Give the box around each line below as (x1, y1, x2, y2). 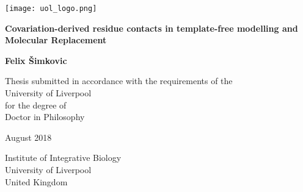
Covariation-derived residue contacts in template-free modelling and (5, 21, 298, 34)
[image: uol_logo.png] (5, 4, 97, 13)
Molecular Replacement (5, 34, 107, 46)
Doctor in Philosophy (5, 110, 85, 123)
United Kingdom (5, 175, 68, 188)
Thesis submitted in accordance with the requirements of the (5, 74, 233, 87)
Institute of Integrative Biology (5, 151, 122, 164)
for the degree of (5, 98, 67, 111)
